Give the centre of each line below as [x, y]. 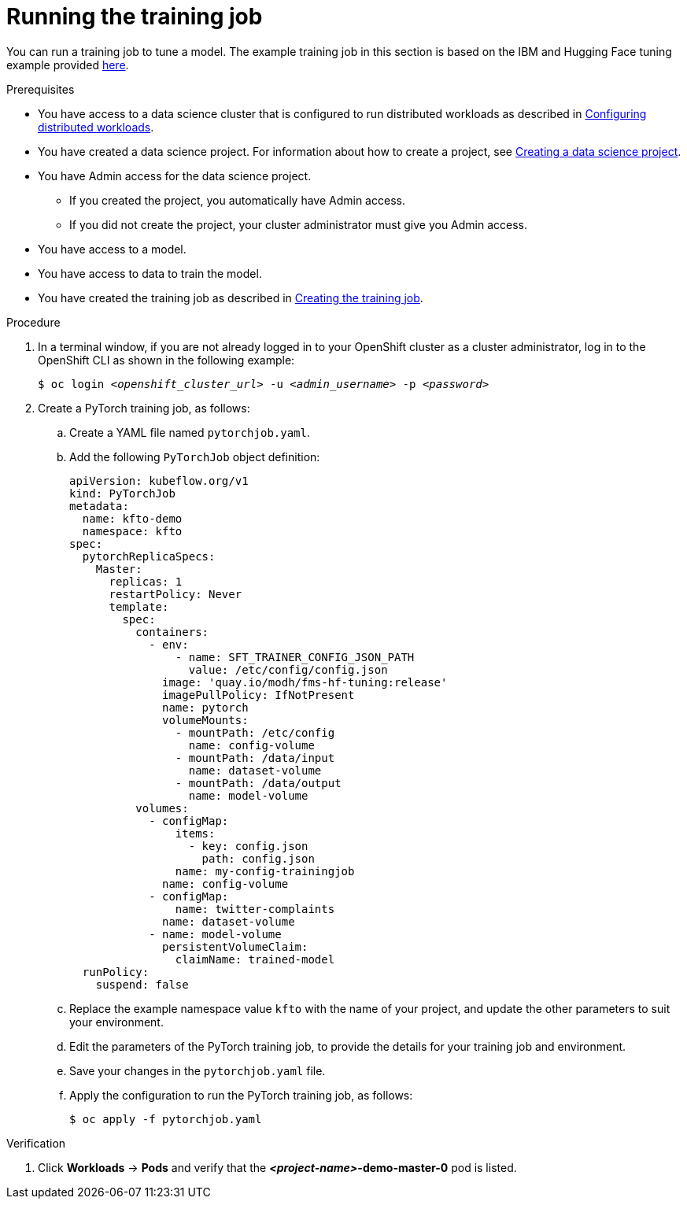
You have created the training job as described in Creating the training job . [231, 298]
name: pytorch [205, 707]
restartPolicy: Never [175, 594]
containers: [172, 632]
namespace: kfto [132, 531]
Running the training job [135, 17]
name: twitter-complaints [255, 909]
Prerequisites [41, 89]
